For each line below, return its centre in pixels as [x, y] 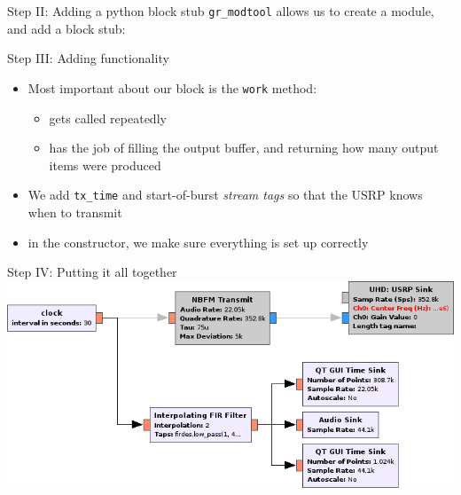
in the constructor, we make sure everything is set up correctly [198, 242]
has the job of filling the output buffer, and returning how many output [244, 148]
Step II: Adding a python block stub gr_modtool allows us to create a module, [221, 11]
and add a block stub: [66, 28]
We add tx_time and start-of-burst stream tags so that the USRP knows [225, 195]
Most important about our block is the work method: [172, 87]
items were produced [105, 165]
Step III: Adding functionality [88, 58]
